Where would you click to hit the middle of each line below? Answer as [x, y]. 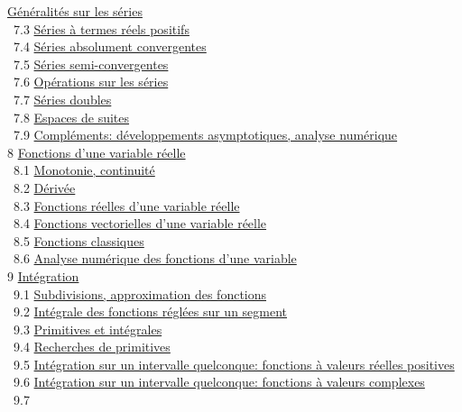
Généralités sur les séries [75, 11]
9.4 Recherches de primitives [92, 347]
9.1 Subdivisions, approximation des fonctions [140, 293]
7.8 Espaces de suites [71, 117]
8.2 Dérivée [44, 187]
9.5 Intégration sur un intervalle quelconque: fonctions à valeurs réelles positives [234, 364]
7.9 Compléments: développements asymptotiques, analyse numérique [205, 135]
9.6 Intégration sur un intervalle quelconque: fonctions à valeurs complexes [219, 382]
